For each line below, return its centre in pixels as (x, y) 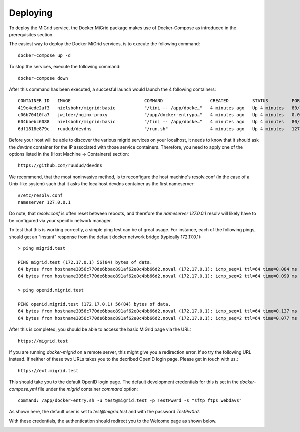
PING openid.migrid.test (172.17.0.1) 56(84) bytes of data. (94, 304)
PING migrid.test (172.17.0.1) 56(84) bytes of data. (85, 262)
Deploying (31, 13)
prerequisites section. (32, 34)
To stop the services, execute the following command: (65, 67)
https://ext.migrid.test (48, 370)
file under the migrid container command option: (88, 389)
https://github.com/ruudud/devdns (60, 166)
